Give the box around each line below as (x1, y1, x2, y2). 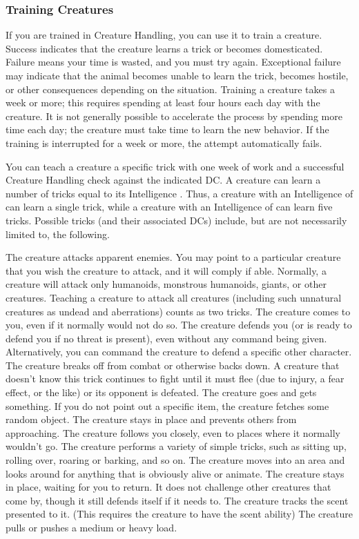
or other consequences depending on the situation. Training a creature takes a (6, 81, 335, 96)
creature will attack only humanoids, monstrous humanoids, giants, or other (6, 277, 327, 291)
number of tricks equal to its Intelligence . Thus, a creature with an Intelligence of (6, 186, 353, 200)
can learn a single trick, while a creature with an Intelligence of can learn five (6, 199, 333, 214)
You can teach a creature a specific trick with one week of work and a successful (6, 159, 345, 173)
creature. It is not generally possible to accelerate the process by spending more (6, 108, 342, 123)
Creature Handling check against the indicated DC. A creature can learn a (6, 173, 321, 187)
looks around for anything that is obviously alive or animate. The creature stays (6, 466, 345, 480)
